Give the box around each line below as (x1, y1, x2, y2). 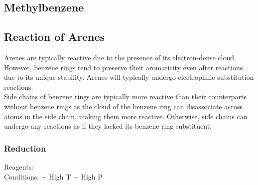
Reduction (4, 142, 46, 154)
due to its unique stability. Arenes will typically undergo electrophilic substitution (4, 72, 254, 82)
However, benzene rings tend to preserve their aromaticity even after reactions (4, 62, 243, 72)
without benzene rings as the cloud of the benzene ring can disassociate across (4, 101, 243, 111)
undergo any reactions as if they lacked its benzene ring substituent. (4, 121, 212, 131)
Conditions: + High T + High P (4, 171, 103, 182)
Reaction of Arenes (4, 29, 105, 44)
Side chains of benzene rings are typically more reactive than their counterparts (4, 91, 247, 102)
